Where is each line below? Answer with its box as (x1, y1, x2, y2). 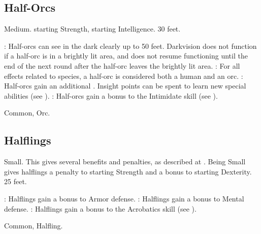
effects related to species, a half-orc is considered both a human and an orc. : (4, 70, 243, 81)
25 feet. (4, 176, 27, 187)
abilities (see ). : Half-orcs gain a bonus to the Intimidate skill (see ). (4, 90, 218, 101)
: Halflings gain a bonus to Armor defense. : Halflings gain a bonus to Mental (4, 193, 244, 203)
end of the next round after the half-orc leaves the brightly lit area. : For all (4, 60, 240, 71)
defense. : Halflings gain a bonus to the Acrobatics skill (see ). (4, 203, 197, 214)
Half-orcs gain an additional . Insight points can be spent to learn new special (4, 80, 246, 91)
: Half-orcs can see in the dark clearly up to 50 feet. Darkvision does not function (4, 40, 257, 51)
